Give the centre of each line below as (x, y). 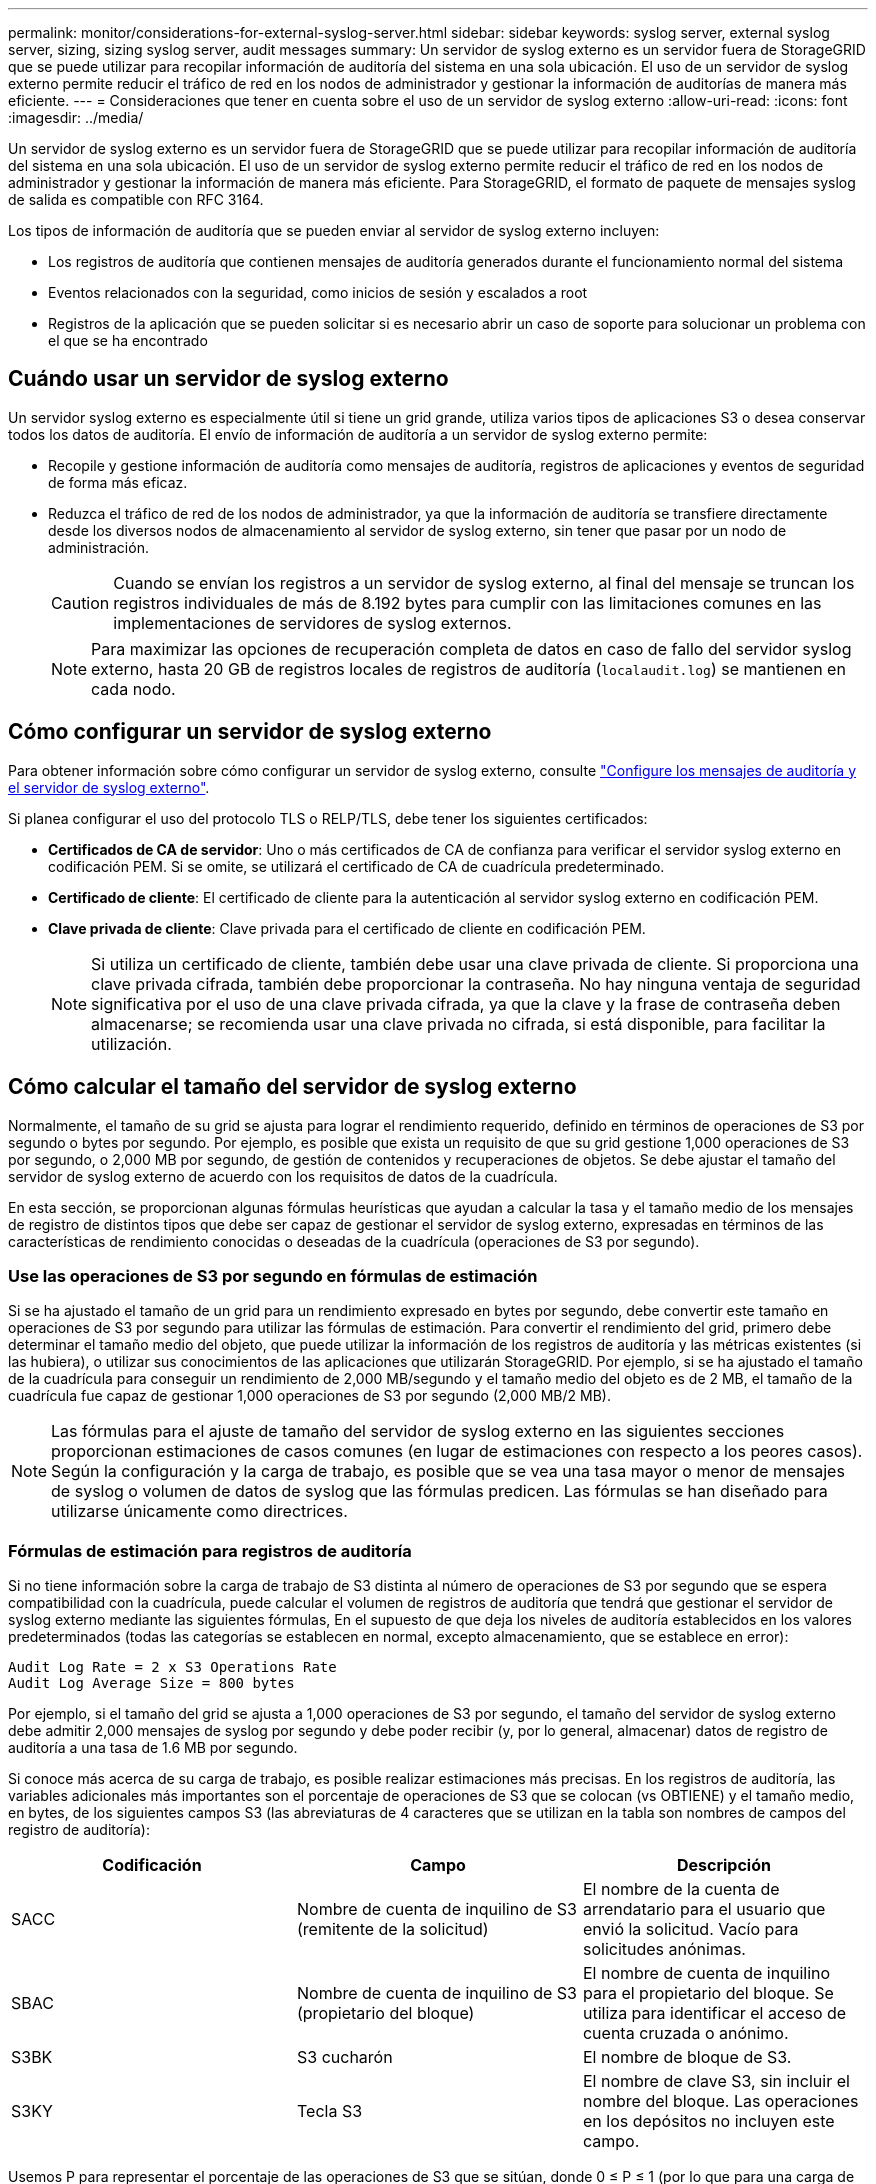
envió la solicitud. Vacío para (690, 1929)
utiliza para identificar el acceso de (714, 2013)
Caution (80, 602)
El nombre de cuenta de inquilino (706, 1973)
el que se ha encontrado (128, 340)
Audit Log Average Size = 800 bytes (151, 1683)
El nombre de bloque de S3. (687, 2057)
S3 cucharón (344, 2057)
